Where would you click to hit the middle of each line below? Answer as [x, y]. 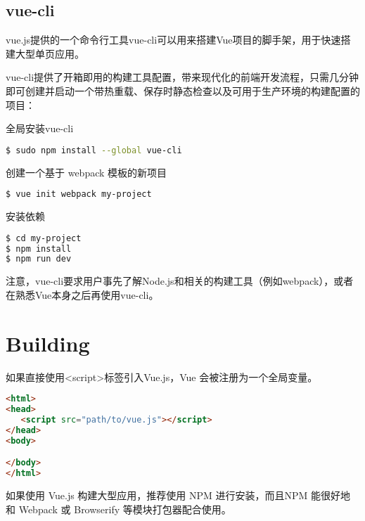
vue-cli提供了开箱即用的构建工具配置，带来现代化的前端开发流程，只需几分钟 [182, 77]
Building [48, 343]
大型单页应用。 [50, 53]
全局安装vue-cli [40, 128]
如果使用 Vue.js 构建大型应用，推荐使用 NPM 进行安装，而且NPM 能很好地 [178, 495]
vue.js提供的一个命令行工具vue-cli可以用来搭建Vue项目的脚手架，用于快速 [173, 40]
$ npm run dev [39, 259]
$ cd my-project [44, 238]
